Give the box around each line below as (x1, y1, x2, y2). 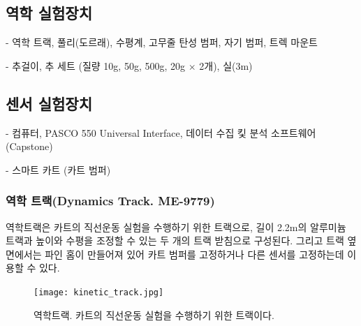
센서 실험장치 (6, 92, 92, 114)
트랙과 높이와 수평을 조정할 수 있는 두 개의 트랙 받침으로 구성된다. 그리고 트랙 (6, 233, 344, 248)
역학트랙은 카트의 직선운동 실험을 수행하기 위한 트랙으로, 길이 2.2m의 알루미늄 (6, 219, 346, 234)
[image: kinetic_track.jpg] (34, 287, 164, 297)
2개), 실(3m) (199, 58, 253, 73)
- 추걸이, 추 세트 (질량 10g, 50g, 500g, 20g (6, 58, 186, 73)
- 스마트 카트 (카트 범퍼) (6, 162, 111, 177)
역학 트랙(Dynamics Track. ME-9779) (6, 192, 215, 209)
